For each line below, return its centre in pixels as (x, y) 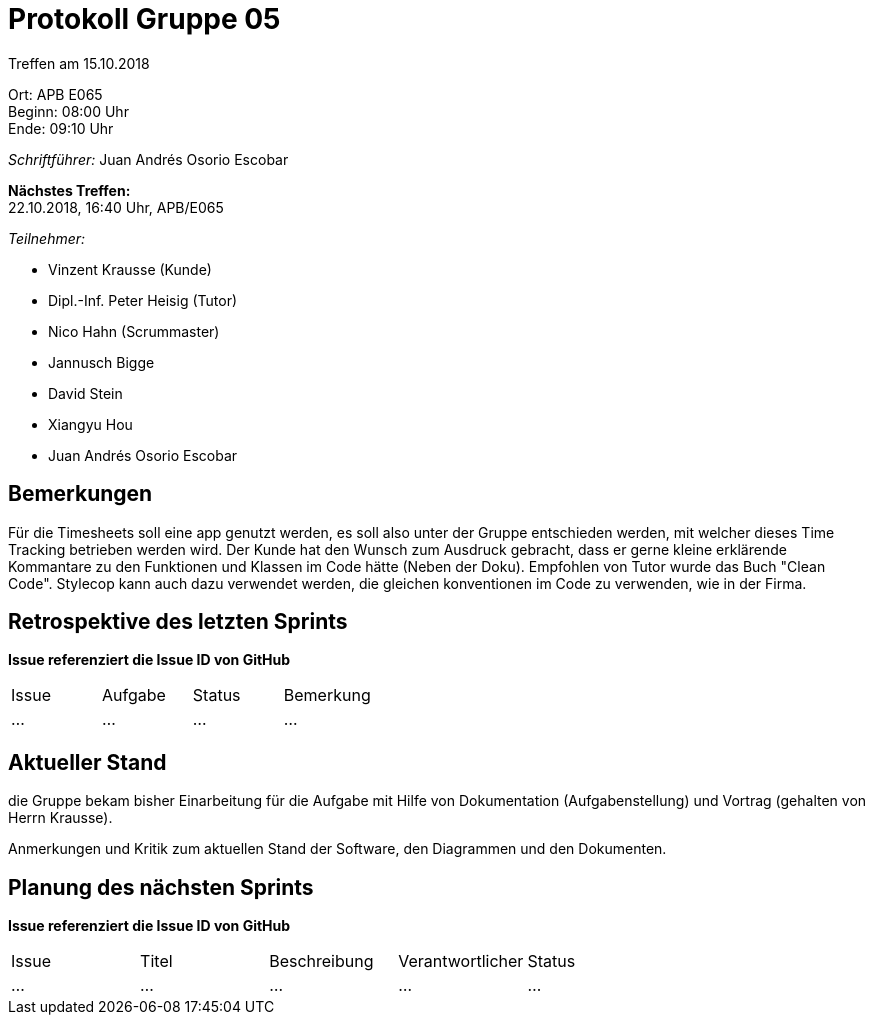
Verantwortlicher (461, 961)
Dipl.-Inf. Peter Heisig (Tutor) (143, 300)
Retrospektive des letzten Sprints (178, 622)
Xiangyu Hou (90, 424)
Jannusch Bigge (101, 362)
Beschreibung (321, 961)
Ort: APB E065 (55, 94)
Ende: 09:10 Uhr (61, 128)
